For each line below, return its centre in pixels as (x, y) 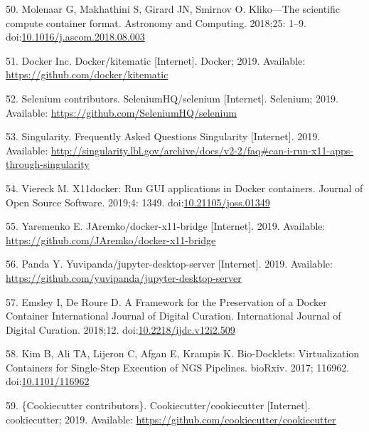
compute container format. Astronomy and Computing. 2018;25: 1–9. (156, 22)
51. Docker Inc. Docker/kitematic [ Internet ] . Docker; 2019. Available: (156, 60)
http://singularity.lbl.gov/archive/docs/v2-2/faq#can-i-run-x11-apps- (202, 150)
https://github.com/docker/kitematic (87, 74)
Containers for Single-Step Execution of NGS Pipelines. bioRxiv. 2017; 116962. (178, 367)
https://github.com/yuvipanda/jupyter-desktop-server (124, 277)
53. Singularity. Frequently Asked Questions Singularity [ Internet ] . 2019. (163, 136)
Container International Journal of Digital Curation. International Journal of (173, 316)
